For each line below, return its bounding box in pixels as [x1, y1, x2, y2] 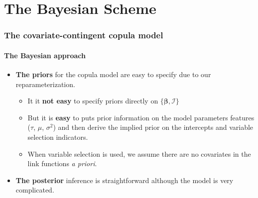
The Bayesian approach [4, 50, 86, 60]
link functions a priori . [27, 158, 97, 169]
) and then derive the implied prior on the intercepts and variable [53, 122, 254, 132]
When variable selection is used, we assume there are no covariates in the [27, 148, 251, 159]
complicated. [15, 185, 54, 195]
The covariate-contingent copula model [4, 29, 163, 41]
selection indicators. [27, 131, 88, 142]
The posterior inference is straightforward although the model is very [15, 175, 234, 185]
